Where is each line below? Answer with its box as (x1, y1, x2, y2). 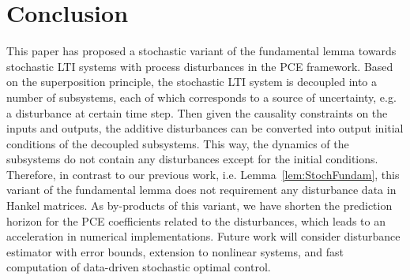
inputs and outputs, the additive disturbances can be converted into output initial (6, 120, 404, 136)
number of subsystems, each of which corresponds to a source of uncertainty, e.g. (6, 88, 397, 105)
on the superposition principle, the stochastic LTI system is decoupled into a (6, 73, 378, 90)
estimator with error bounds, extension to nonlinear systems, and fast (6, 243, 344, 259)
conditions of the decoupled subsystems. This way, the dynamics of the (6, 135, 349, 151)
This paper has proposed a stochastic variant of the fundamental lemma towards (6, 43, 397, 59)
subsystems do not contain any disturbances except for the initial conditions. (6, 151, 378, 167)
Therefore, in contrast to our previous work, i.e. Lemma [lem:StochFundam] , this (6, 166, 400, 182)
